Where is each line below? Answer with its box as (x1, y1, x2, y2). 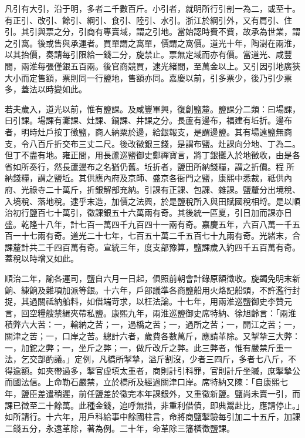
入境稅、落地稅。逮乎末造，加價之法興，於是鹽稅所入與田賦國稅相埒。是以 (5, 195, 292, 207)
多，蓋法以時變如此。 (5, 83, 87, 95)
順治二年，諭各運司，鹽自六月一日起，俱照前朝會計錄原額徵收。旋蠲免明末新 (5, 272, 300, 285)
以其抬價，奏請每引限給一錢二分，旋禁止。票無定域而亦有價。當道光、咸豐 (5, 48, 292, 61)
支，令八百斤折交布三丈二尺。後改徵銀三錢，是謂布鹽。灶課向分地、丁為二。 (5, 137, 300, 149)
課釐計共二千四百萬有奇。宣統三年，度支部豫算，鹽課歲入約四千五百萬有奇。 (5, 240, 300, 253)
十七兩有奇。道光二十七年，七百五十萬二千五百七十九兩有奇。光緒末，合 (21, 229, 300, 242)
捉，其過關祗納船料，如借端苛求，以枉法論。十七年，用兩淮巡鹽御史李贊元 (5, 295, 292, 307)
